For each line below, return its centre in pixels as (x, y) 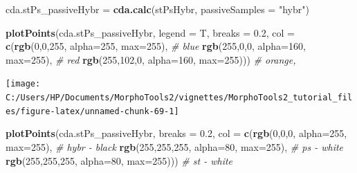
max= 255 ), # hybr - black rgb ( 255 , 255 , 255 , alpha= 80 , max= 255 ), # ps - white (175, 146)
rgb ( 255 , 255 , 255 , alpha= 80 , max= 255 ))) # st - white (119, 160)
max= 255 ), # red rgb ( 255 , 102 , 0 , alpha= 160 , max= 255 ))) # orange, (151, 59)
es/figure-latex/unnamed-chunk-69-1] (92, 111)
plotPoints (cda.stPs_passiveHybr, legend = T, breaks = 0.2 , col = (150, 32)
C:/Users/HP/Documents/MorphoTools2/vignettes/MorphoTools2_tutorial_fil (179, 98)
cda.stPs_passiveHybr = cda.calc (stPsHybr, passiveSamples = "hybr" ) (157, 9)
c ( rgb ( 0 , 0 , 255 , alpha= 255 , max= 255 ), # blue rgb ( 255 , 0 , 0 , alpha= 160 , (156, 46)
